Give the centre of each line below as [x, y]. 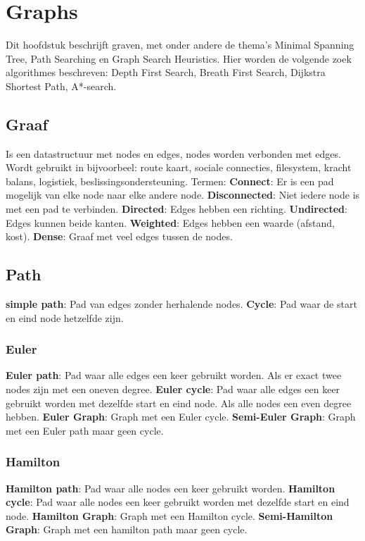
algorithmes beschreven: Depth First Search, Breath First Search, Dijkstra [166, 72]
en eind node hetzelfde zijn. [65, 317]
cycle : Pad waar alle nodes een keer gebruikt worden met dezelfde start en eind [178, 502]
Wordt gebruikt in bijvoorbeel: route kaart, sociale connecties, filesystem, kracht [179, 167]
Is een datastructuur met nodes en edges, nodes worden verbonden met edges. [173, 153]
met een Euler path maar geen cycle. [85, 430]
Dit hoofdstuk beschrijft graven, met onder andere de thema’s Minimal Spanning [180, 45]
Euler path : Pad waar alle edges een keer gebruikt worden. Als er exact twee [174, 375]
